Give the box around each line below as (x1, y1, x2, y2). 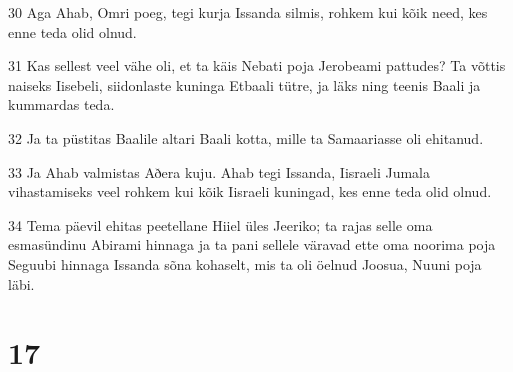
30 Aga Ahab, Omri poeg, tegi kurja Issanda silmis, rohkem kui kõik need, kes (8, 2, 488, 22)
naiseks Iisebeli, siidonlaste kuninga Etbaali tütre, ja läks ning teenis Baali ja (8, 74, 481, 95)
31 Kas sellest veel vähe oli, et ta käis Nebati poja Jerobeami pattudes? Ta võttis (8, 55, 506, 76)
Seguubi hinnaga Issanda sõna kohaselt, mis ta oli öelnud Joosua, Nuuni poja (8, 253, 482, 274)
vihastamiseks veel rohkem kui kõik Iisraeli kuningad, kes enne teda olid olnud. (8, 181, 492, 202)
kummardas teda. (8, 94, 115, 115)
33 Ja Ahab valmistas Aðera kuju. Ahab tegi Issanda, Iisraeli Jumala (8, 161, 431, 182)
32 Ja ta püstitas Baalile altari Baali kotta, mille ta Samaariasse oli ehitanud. (8, 127, 484, 148)
